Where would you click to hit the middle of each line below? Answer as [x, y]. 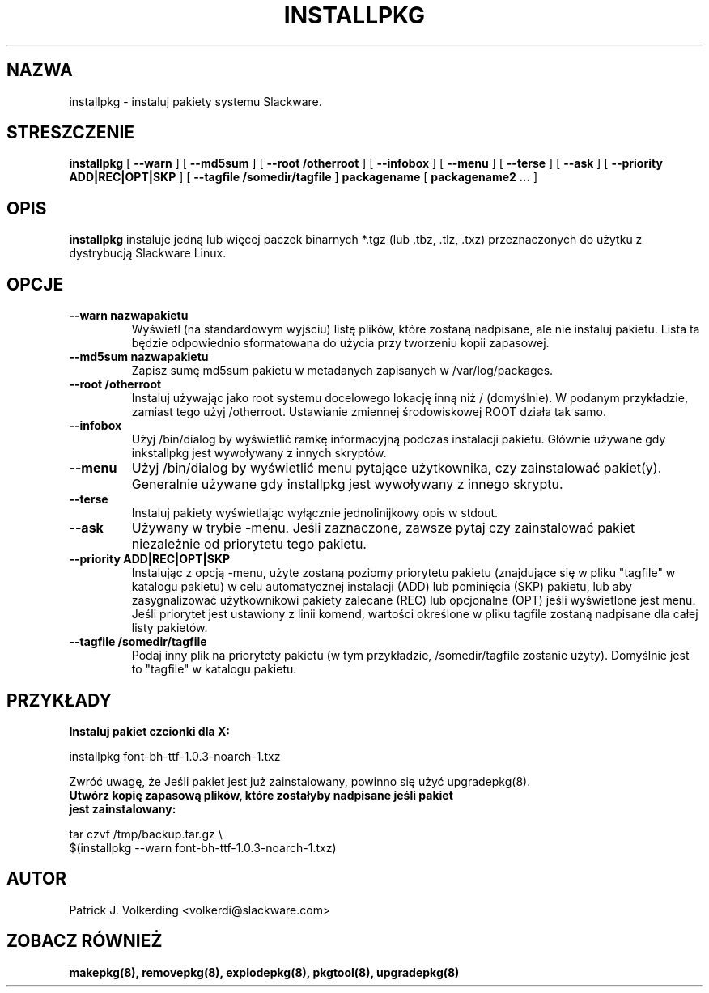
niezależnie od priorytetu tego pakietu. [249, 544]
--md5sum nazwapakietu [139, 357]
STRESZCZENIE [71, 133]
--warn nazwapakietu [129, 316]
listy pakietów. [170, 628]
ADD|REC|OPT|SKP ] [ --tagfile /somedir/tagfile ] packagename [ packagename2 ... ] [304, 177]
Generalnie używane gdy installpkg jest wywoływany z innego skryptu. [347, 484]
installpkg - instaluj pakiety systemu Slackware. [195, 101]
